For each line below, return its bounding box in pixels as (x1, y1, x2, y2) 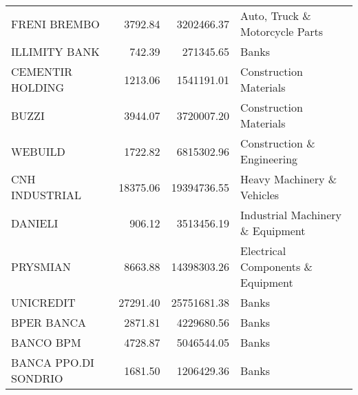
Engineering (240, 151, 298, 167)
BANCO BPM (11, 334, 81, 350)
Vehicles (240, 187, 280, 203)
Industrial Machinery (240, 207, 341, 223)
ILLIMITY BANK (11, 43, 100, 59)
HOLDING (11, 79, 65, 95)
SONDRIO (11, 370, 63, 386)
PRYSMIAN (11, 259, 71, 274)
